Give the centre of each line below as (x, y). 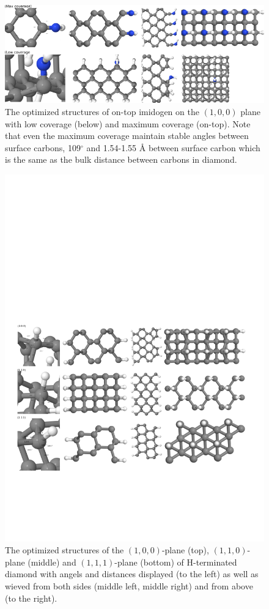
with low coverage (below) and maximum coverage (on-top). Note (128, 123)
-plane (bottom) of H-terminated (176, 562)
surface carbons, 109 (43, 147)
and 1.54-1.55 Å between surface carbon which (173, 147)
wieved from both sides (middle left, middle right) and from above (129, 585)
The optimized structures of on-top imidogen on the (102, 111)
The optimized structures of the (64, 550)
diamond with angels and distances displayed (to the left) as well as (132, 574)
